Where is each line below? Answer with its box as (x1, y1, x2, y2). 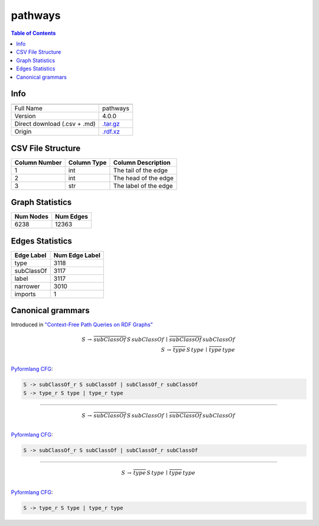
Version (14, 112, 36, 121)
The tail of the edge (113, 166, 168, 174)
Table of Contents (11, 30, 56, 37)
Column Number (14, 158, 62, 167)
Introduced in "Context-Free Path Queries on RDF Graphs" (11, 321, 153, 328)
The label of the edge (113, 181, 173, 190)
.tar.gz (102, 120, 121, 128)
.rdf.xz (102, 128, 121, 136)
